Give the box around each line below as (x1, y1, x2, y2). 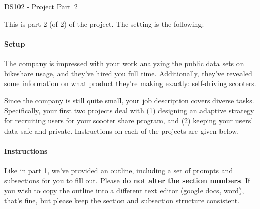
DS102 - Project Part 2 (4, 1, 78, 11)
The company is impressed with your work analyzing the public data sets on (4, 57, 244, 68)
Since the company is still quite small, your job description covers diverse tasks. (4, 95, 254, 106)
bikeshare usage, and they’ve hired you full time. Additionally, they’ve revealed (4, 68, 252, 78)
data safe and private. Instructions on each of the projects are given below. (4, 125, 239, 136)
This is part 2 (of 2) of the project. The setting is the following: (4, 18, 204, 29)
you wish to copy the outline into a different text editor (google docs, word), (4, 185, 244, 196)
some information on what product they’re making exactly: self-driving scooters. (4, 78, 256, 89)
